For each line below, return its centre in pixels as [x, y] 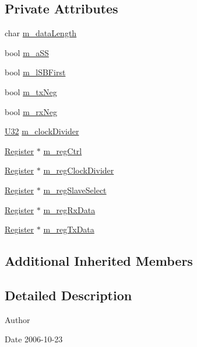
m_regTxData [69, 229]
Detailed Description [68, 295]
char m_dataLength [41, 33]
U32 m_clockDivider [42, 131]
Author [17, 319]
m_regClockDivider [79, 170]
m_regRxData [69, 209]
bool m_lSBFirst [35, 72]
